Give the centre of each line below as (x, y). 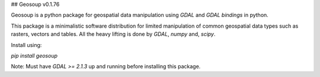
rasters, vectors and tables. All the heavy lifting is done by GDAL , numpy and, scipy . (113, 34)
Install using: (26, 45)
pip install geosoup (34, 55)
